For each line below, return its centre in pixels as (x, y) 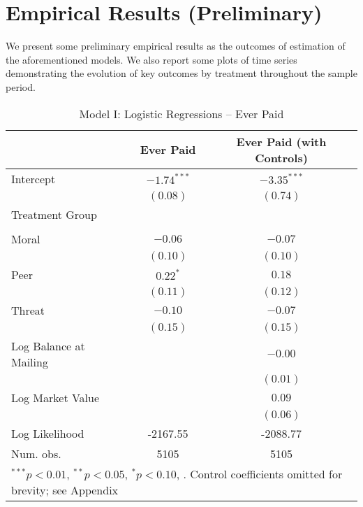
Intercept (34, 178)
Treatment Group (54, 214)
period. (21, 86)
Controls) (281, 157)
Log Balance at (48, 345)
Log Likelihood (48, 433)
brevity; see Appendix (65, 490)
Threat (28, 310)
